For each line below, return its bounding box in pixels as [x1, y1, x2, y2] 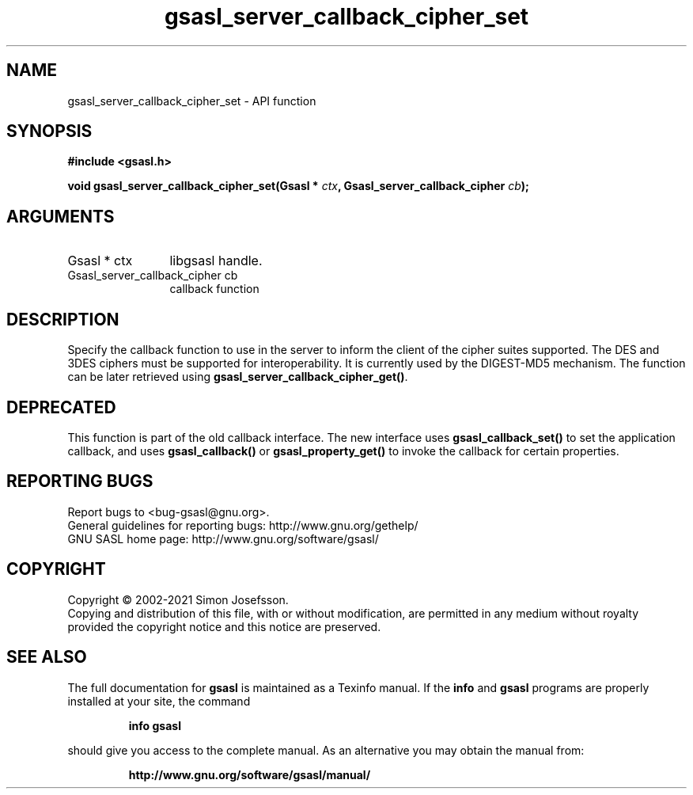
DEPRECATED [6, 397, 116, 417]
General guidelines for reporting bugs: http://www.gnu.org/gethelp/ [67, 518, 418, 532]
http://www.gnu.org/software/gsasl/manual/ [128, 767, 371, 782]
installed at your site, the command [67, 694, 251, 708]
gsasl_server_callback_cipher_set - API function [67, 93, 316, 108]
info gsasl [128, 718, 181, 732]
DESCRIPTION [6, 309, 119, 329]
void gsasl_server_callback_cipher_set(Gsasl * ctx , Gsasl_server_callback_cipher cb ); [67, 179, 529, 193]
